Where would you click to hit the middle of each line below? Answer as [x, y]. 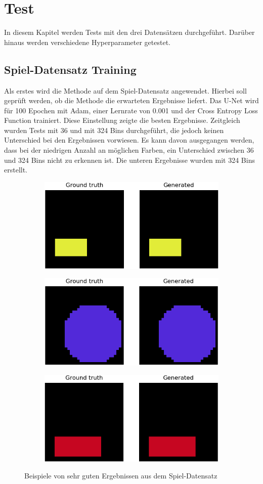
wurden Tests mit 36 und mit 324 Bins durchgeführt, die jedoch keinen [114, 130]
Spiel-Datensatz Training [70, 69]
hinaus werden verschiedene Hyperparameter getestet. [87, 42]
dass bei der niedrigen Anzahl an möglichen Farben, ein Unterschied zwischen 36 [129, 150]
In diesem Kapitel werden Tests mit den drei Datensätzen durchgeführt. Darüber [129, 32]
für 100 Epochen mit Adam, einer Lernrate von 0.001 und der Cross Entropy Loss [131, 110]
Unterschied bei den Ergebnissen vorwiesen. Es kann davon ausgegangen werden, [129, 140]
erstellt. [16, 170]
